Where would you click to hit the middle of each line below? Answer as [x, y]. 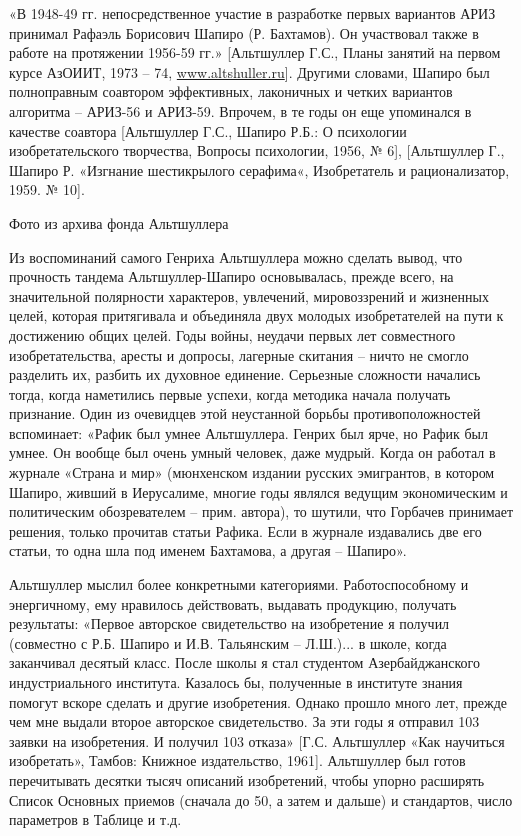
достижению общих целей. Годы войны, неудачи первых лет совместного [232, 334]
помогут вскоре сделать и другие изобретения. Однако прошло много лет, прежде [258, 701]
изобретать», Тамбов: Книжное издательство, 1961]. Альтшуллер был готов [237, 760]
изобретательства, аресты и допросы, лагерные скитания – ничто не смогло [239, 354]
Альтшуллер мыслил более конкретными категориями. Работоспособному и [239, 584]
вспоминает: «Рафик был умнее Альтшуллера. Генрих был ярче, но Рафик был [249, 432]
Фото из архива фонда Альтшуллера [119, 222]
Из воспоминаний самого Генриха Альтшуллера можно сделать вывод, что [236, 256]
